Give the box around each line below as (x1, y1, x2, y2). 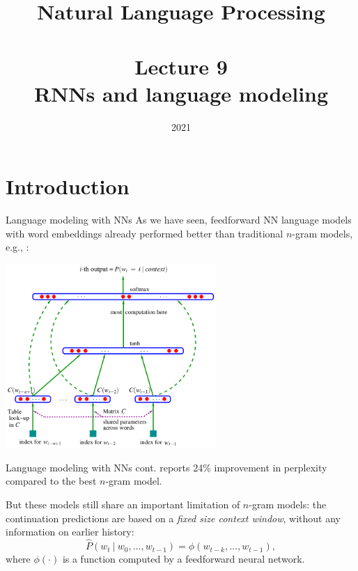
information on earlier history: (6, 524, 134, 539)
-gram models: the (249, 497, 327, 512)
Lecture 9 (134, 52, 228, 80)
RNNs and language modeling (33, 79, 329, 107)
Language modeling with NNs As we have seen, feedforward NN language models (6, 212, 352, 227)
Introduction (6, 172, 130, 201)
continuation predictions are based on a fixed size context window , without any (6, 510, 341, 525)
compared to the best (6, 474, 97, 488)
